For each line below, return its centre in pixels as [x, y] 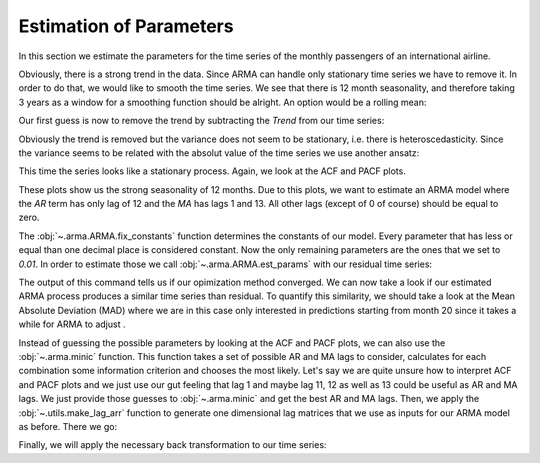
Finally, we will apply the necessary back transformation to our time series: [172, 445]
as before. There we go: [68, 426]
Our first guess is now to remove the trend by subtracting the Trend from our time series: [201, 121]
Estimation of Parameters [126, 26]
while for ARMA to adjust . [72, 324]
